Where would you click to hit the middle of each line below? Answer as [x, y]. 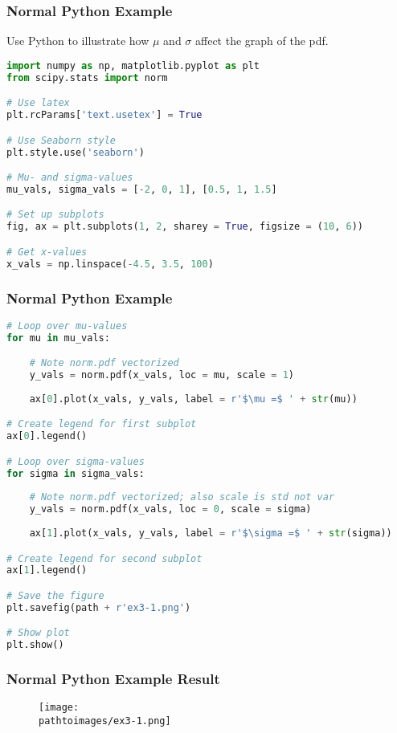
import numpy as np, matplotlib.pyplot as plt [133, 65]
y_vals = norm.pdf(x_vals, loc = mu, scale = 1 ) [162, 375]
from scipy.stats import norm [87, 77]
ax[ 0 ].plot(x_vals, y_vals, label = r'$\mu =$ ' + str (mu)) [193, 399]
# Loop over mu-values [67, 326]
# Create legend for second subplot [104, 558]
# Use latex [38, 103]
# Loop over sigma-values [76, 461]
